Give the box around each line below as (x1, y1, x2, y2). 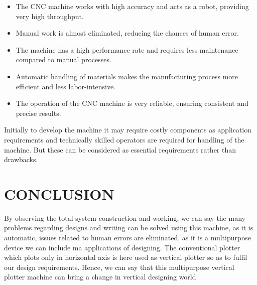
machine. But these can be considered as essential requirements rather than (4, 144, 236, 155)
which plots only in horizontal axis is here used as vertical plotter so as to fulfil (4, 252, 247, 262)
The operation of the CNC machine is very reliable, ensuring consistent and (16, 98, 249, 108)
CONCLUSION (4, 183, 114, 204)
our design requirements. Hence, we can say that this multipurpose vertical (4, 261, 234, 272)
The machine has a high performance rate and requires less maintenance (16, 44, 238, 55)
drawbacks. (4, 154, 38, 165)
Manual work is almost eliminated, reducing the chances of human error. (16, 28, 239, 38)
